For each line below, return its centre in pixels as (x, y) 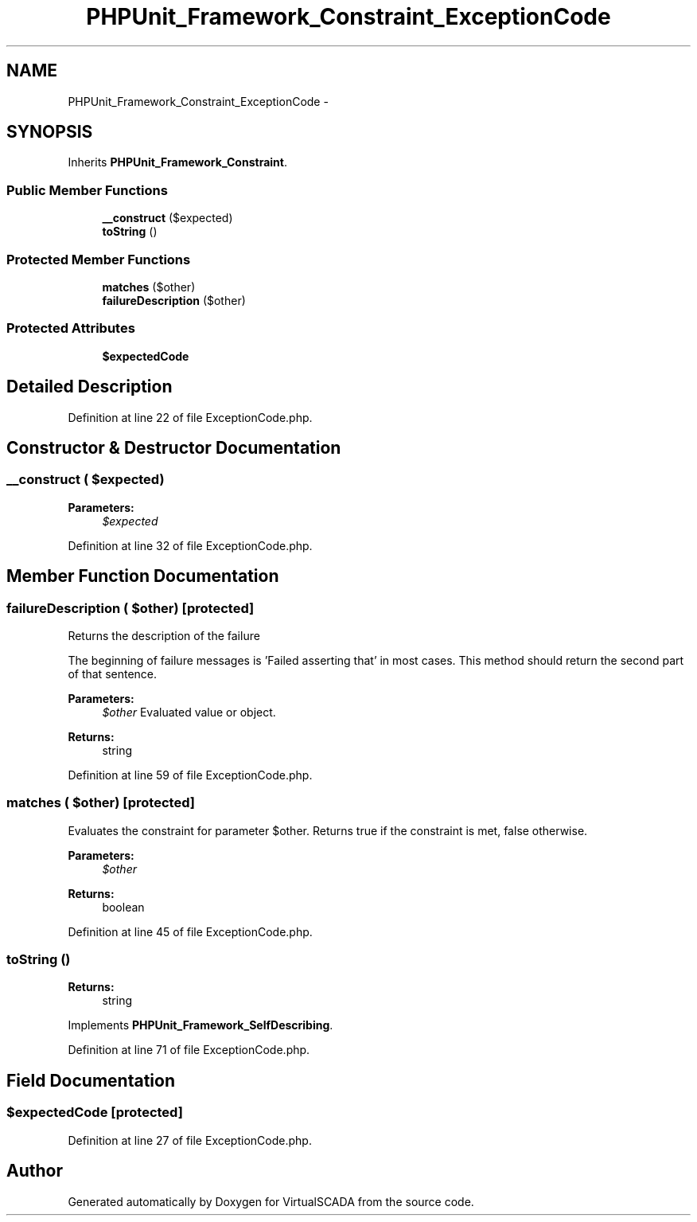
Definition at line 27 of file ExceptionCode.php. (190, 1140)
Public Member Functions (87, 190)
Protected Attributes (71, 328)
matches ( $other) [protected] (101, 803)
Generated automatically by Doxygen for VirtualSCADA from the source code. (271, 1201)
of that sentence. (113, 673)
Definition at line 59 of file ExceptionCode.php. (190, 775)
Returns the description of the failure (164, 635)
